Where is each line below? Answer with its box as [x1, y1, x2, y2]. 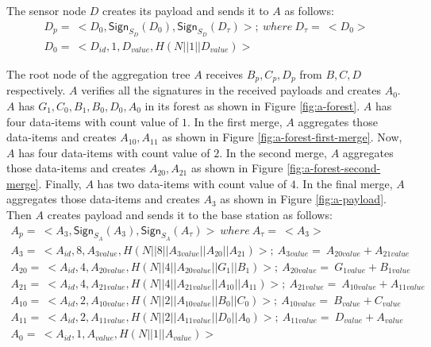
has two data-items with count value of [97, 175, 287, 191]
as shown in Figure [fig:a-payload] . [220, 191, 387, 207]
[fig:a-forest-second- [287, 160, 381, 176]
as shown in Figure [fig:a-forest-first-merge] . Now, [162, 129, 402, 145]
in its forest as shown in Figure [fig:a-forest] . [144, 97, 360, 114]
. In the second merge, [219, 144, 327, 160]
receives [206, 65, 244, 82]
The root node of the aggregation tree [6, 65, 190, 82]
